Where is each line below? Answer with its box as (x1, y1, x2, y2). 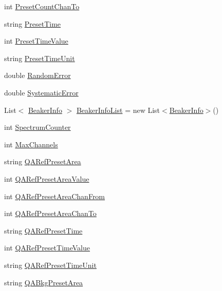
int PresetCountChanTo (4, 1, 80, 11)
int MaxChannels (4, 139, 58, 149)
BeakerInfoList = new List (76, 104, 160, 115)
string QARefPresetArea (4, 156, 81, 167)
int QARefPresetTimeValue (4, 242, 90, 253)
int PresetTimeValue (4, 35, 68, 46)
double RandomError (4, 70, 71, 81)
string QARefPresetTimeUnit (4, 259, 97, 270)
